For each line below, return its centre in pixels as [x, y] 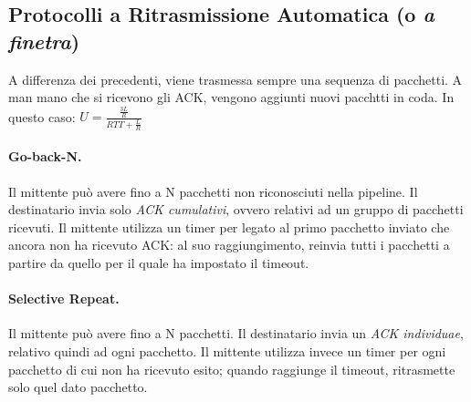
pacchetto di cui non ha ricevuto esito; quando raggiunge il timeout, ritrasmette [232, 369]
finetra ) [44, 41]
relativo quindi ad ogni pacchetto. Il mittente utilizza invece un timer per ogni [227, 351]
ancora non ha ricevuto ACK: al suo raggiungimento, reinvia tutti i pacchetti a [229, 245]
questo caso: [42, 116]
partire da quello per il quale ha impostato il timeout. [159, 263]
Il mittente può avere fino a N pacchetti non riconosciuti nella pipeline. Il [213, 191]
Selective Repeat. [64, 299]
